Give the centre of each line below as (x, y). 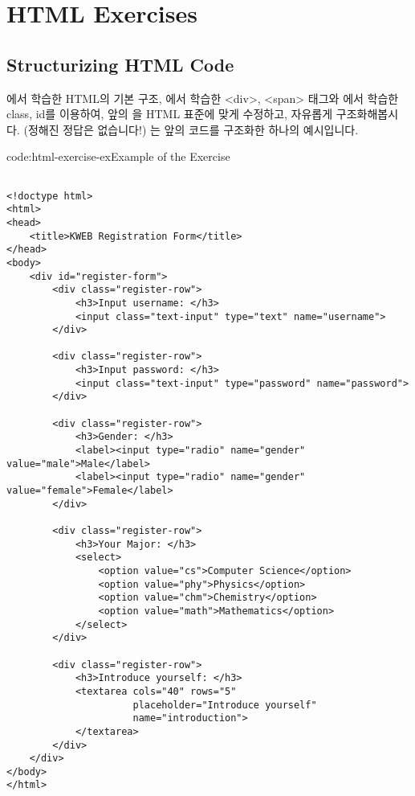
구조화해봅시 (367, 114)
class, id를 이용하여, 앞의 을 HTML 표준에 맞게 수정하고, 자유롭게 (170, 114)
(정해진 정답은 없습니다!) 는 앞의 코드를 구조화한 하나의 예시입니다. (191, 129)
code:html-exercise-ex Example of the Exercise (118, 156)
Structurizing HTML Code (120, 64)
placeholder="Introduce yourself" (225, 705)
